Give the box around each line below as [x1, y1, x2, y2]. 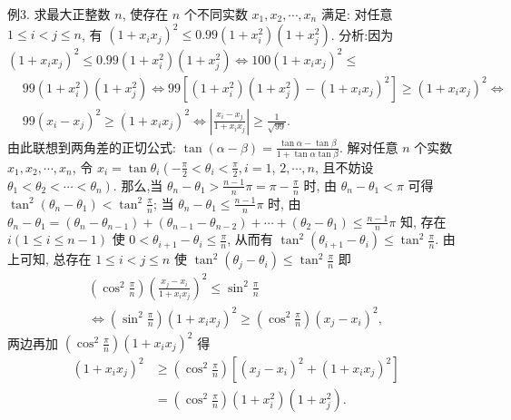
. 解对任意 [339, 137, 398, 156]
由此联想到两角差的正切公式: [7, 137, 176, 156]
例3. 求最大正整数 [7, 5, 111, 23]
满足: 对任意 [320, 5, 393, 23]
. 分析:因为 [330, 24, 394, 44]
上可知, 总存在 [7, 249, 92, 269]
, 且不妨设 [314, 157, 374, 176]
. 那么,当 [113, 175, 163, 194]
